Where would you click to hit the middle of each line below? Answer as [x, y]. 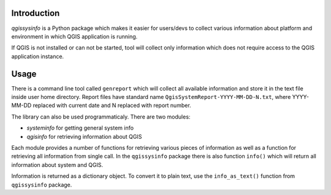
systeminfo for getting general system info [80, 128]
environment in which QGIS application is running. [74, 36]
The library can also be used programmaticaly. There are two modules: [101, 117]
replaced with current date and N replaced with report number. [112, 105]
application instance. [38, 56]
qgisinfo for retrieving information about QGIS [84, 136]
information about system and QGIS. [57, 164]
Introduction [36, 13]
